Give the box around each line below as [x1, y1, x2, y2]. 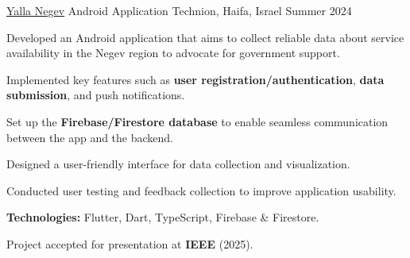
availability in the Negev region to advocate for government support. [6, 44, 340, 61]
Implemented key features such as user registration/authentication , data [6, 71, 385, 87]
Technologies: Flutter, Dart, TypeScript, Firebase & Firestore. [6, 209, 319, 225]
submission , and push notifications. [6, 87, 185, 103]
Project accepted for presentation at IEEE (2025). [6, 235, 253, 252]
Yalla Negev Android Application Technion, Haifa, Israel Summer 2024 [6, 2, 352, 18]
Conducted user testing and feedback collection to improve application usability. [6, 182, 396, 198]
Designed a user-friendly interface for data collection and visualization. [6, 156, 350, 172]
